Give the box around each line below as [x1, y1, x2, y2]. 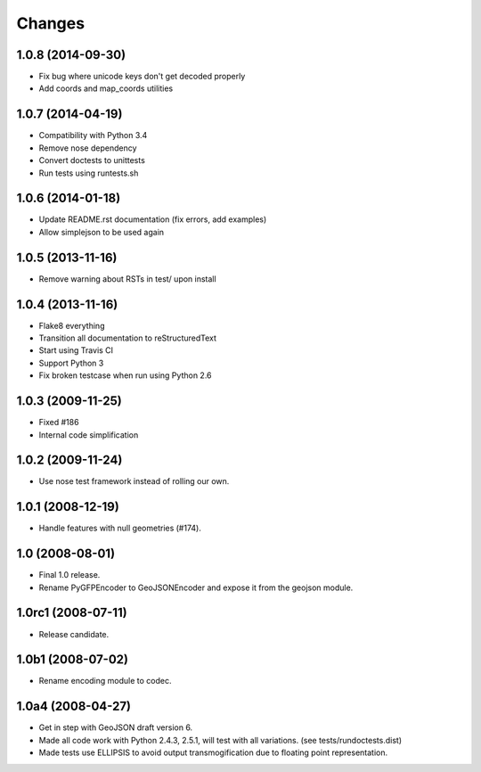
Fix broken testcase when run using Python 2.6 [38, 370, 212, 381]
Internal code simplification [38, 429, 139, 440]
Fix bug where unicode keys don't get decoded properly [38, 71, 246, 82]
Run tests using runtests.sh [38, 168, 139, 178]
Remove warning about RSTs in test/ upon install [38, 273, 217, 284]
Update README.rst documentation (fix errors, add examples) [38, 214, 267, 225]
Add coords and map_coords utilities [38, 83, 174, 94]
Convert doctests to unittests [38, 155, 146, 166]
